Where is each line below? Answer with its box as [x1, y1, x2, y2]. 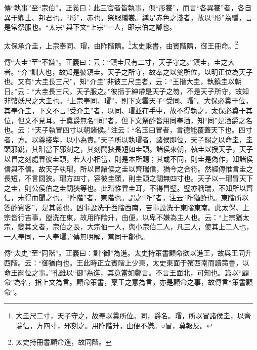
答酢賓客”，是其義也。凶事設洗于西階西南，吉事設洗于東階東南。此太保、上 [4, 202, 250, 212]
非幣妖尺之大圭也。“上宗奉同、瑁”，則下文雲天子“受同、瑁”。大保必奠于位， [4, 95, 253, 106]
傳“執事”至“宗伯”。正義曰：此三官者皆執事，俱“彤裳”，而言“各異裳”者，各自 [4, 2, 252, 12]
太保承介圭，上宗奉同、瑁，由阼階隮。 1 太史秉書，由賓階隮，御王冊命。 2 [4, 39, 238, 50]
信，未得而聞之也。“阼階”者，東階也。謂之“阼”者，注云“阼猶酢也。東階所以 [4, 192, 249, 203]
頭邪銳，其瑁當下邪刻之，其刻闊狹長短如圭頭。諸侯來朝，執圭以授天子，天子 [4, 144, 253, 154]
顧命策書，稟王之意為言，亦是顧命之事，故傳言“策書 [76, 277, 246, 287]
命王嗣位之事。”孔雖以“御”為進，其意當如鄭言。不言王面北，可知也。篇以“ [4, 267, 242, 277]
